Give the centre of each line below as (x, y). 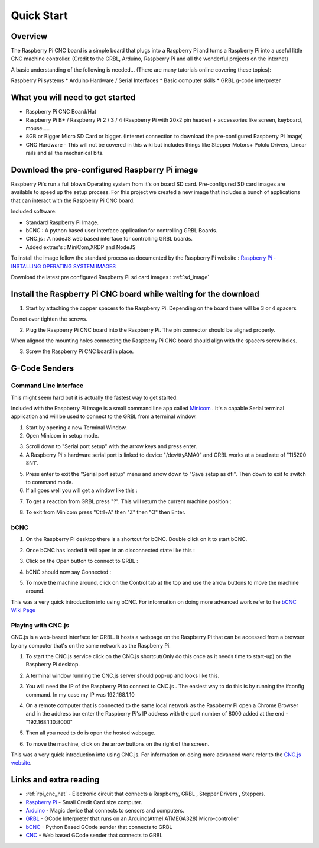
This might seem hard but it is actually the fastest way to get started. (95, 397)
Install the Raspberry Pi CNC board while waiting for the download (135, 294)
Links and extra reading (55, 780)
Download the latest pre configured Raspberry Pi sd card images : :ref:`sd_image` (110, 277)
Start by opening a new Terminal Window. (76, 427)
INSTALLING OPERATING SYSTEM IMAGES (64, 266)
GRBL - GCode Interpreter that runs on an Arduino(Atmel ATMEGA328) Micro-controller (132, 818)
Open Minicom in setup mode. (62, 436)
